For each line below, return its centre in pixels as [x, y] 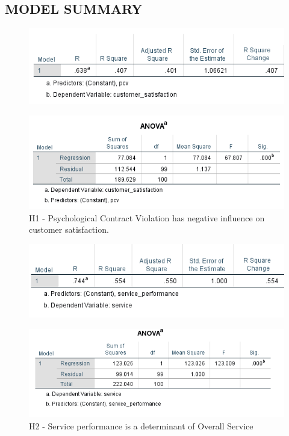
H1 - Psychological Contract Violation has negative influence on [147, 217]
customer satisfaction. [69, 229]
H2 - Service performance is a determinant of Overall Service [141, 425]
